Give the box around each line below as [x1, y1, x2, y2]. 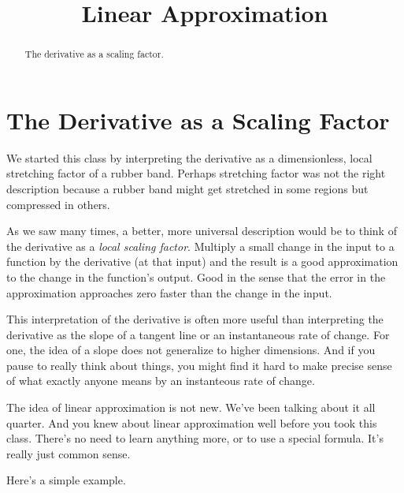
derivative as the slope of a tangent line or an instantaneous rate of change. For [6, 326, 390, 342]
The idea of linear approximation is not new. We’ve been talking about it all [6, 399, 376, 416]
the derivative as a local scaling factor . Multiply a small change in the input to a [6, 237, 395, 254]
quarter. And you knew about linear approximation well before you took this [6, 414, 377, 431]
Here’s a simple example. [6, 472, 126, 488]
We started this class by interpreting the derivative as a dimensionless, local [6, 149, 372, 166]
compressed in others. [6, 196, 110, 212]
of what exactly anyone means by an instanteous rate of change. [6, 372, 315, 389]
